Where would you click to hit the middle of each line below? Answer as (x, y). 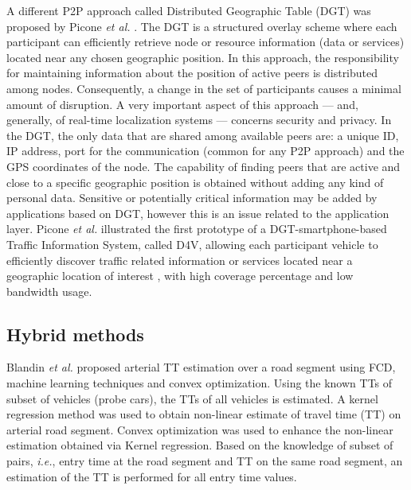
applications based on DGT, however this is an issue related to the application (198, 213)
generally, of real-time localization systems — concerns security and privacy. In (199, 120)
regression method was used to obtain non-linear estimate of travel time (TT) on (204, 414)
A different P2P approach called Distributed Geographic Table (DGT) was (189, 10)
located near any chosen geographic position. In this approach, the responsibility (203, 57)
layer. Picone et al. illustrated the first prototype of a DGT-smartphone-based (197, 229)
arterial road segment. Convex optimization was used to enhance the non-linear (200, 429)
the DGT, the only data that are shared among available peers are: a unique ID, (203, 135)
